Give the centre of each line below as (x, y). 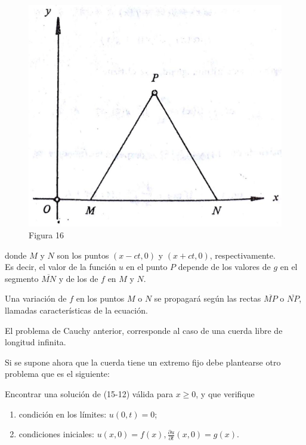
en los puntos (100, 298)
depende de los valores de (224, 267)
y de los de (78, 278)
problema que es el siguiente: (57, 374)
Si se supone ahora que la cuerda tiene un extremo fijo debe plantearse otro (143, 362)
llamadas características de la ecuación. (76, 310)
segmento (22, 278)
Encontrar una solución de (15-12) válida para (89, 393)
